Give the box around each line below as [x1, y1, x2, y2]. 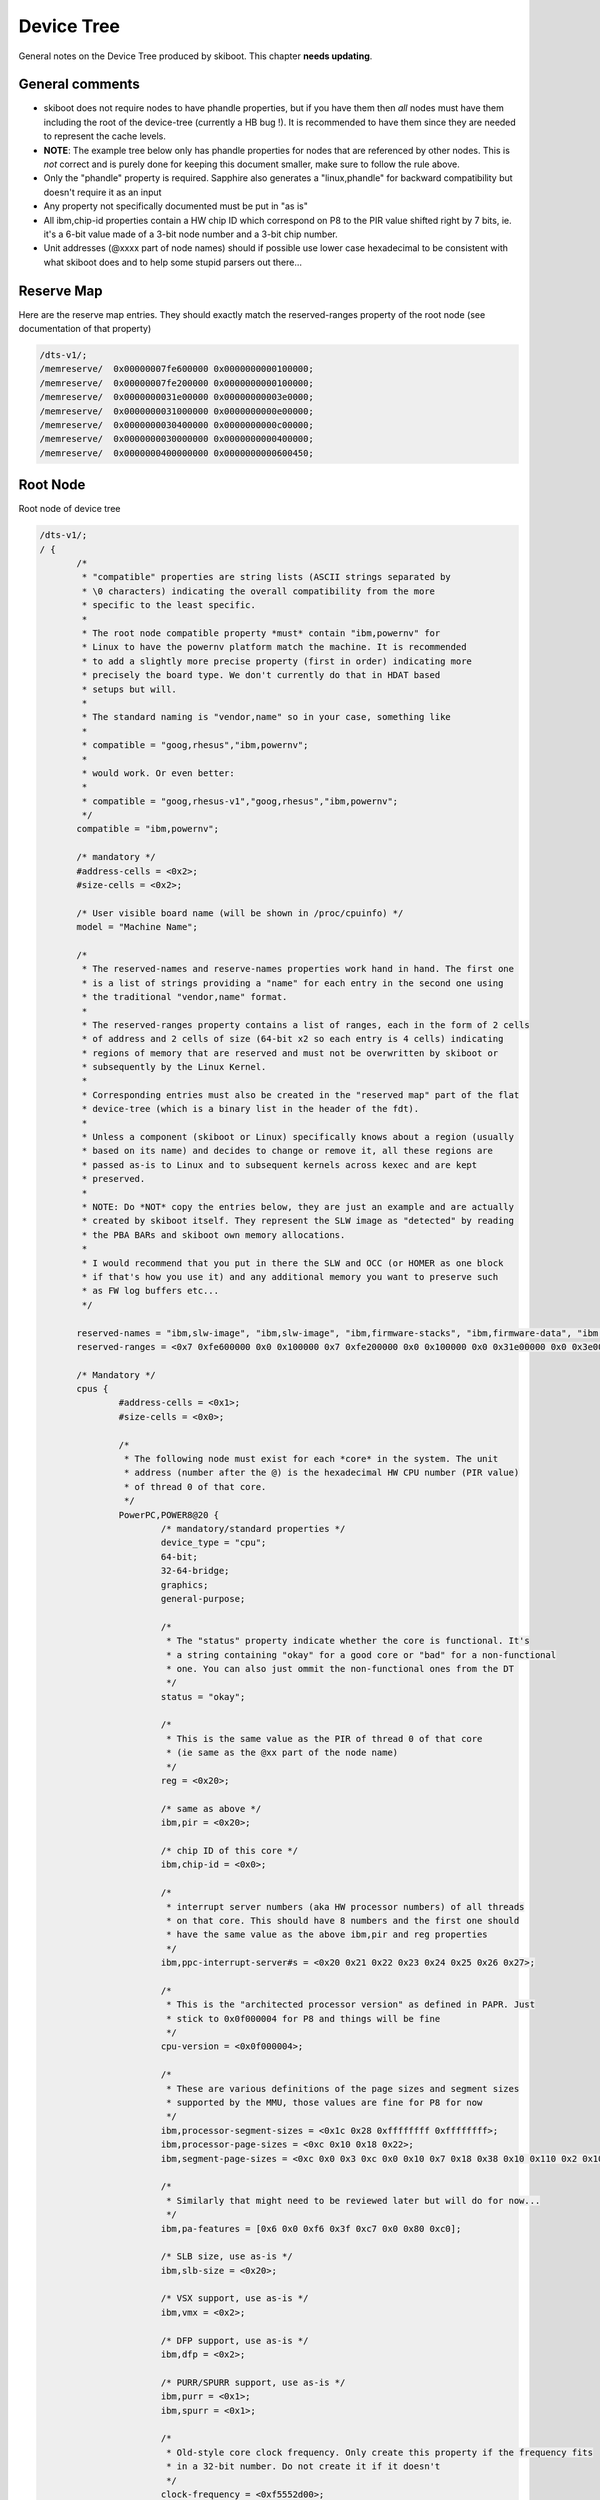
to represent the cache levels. [43, 130, 167, 142]
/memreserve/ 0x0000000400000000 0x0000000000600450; [39, 447, 314, 459]
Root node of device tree [18, 503, 121, 515]
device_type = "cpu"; [160, 1537, 267, 1549]
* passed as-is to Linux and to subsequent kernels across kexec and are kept [81, 1159, 478, 1170]
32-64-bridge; [160, 1565, 230, 1577]
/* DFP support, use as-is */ [160, 2335, 309, 2346]
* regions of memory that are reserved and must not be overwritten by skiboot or [81, 1047, 499, 1059]
